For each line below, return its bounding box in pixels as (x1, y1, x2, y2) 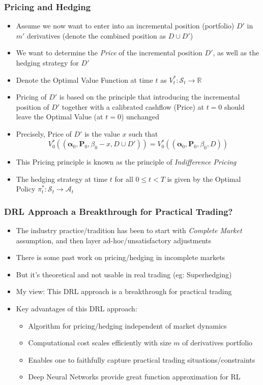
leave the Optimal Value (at (16, 111, 103, 122)
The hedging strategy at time (16, 173, 108, 184)
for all (114, 173, 133, 184)
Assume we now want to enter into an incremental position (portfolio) (16, 20, 235, 31)
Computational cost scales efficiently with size (28, 337, 171, 348)
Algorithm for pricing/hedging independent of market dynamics (28, 320, 227, 331)
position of (16, 101, 49, 112)
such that (129, 128, 158, 139)
